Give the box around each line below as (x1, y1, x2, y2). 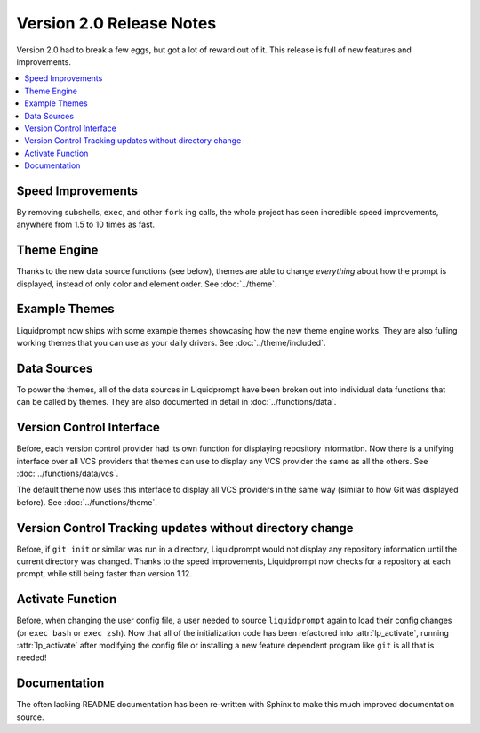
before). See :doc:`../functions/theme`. (16, 496, 157, 507)
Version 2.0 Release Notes (16, 13, 217, 33)
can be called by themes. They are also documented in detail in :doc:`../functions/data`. (16, 397, 337, 407)
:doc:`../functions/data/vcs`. (16, 468, 119, 479)
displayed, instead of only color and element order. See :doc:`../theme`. (16, 278, 277, 289)
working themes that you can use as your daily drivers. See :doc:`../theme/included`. (16, 337, 326, 348)
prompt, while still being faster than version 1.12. (16, 568, 193, 579)
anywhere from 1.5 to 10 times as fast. (16, 219, 156, 230)
